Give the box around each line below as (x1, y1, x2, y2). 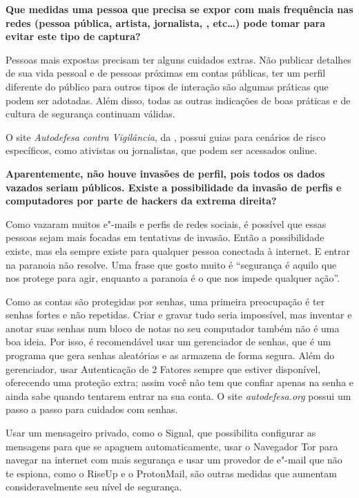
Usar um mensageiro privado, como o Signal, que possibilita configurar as (6, 425, 316, 440)
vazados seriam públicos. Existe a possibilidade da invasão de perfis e (6, 180, 342, 194)
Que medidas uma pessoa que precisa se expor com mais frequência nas (6, 2, 353, 16)
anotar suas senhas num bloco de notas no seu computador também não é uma (6, 320, 340, 335)
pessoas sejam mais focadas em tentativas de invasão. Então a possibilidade (6, 230, 324, 245)
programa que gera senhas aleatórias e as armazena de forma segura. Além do (6, 348, 335, 363)
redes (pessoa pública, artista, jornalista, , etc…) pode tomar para (6, 15, 325, 30)
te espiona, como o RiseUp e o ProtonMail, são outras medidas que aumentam (6, 466, 337, 480)
